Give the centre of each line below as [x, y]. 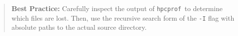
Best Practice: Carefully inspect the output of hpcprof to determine [117, 8]
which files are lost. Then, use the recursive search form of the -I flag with [123, 18]
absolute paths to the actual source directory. [79, 27]
